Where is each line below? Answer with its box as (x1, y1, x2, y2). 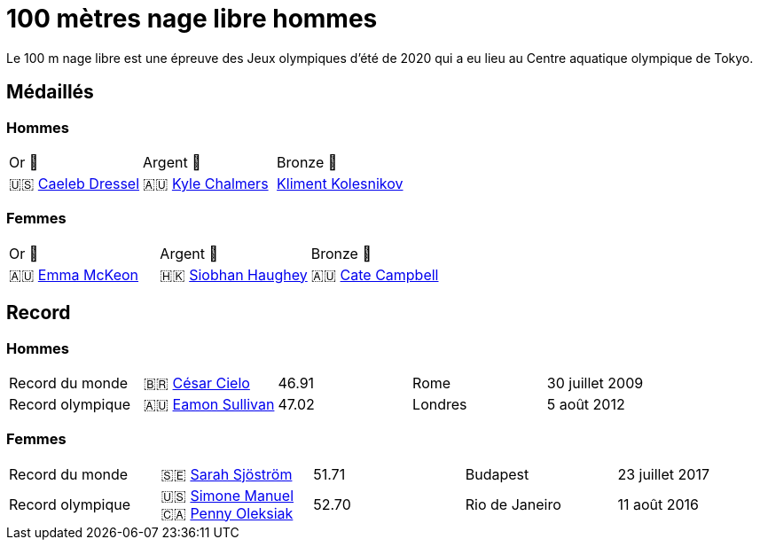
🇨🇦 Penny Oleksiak (161, 504, 294, 522)
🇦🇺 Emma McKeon (9, 265, 139, 284)
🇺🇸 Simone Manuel (161, 486, 294, 504)
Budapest (465, 465, 529, 483)
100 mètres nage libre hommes (6, 4, 378, 34)
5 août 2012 (546, 395, 625, 413)
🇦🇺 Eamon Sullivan (143, 395, 275, 413)
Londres (412, 395, 467, 413)
